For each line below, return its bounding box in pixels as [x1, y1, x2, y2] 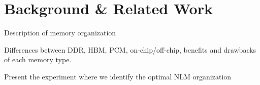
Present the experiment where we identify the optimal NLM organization [4, 71, 232, 81]
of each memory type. [4, 54, 72, 65]
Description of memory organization [4, 27, 116, 38]
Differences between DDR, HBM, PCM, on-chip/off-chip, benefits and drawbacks [4, 44, 256, 55]
